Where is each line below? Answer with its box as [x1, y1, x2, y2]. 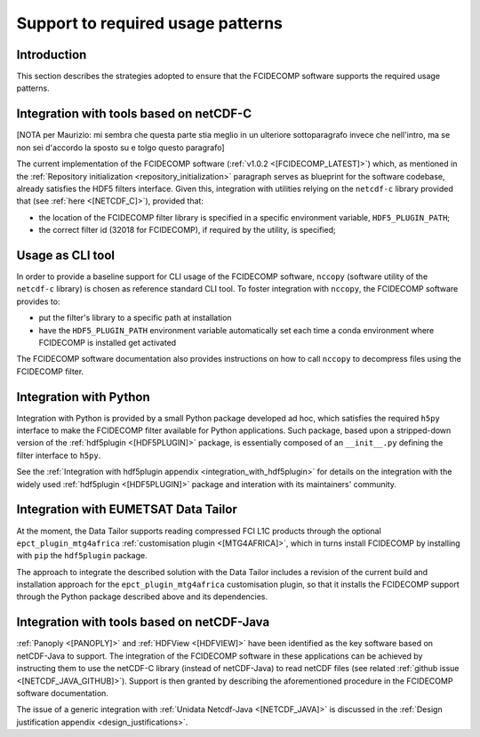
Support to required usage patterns [16, 13, 284, 33]
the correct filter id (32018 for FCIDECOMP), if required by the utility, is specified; [38, 225, 337, 236]
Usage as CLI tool [16, 247, 116, 262]
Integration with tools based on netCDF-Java [16, 614, 270, 630]
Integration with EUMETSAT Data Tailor [16, 502, 237, 517]
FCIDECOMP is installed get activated [38, 337, 177, 348]
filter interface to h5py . [16, 450, 101, 461]
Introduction [16, 47, 87, 62]
